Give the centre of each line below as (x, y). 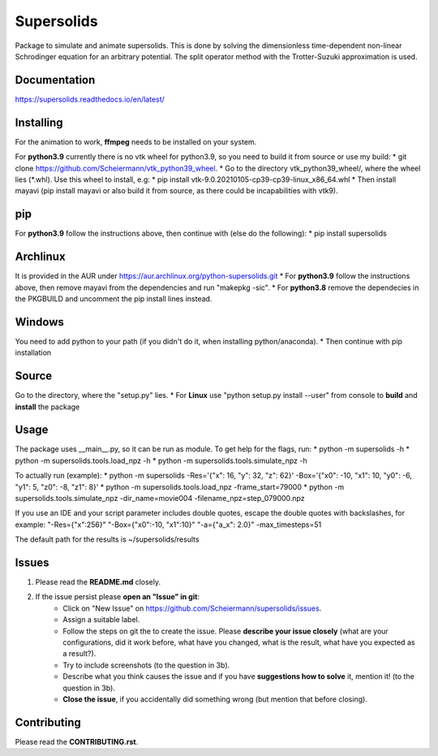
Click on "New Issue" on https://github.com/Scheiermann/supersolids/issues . (192, 608)
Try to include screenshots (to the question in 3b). (146, 665)
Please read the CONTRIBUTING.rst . (77, 741)
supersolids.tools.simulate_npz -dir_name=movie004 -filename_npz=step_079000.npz (160, 498)
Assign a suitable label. (101, 620)
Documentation (55, 80)
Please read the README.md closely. (98, 582)
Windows (39, 322)
